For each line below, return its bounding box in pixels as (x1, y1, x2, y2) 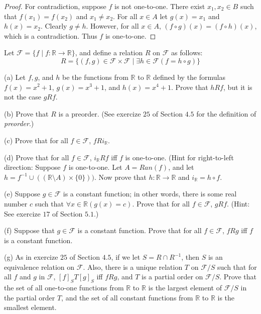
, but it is (223, 81, 252, 92)
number (4, 198, 28, 208)
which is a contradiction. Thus (4, 30, 97, 41)
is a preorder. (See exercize (58, 108, 141, 119)
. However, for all (86, 21, 139, 31)
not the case (4, 91, 41, 102)
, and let (168, 162, 194, 172)
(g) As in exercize (4, 252, 58, 262)
